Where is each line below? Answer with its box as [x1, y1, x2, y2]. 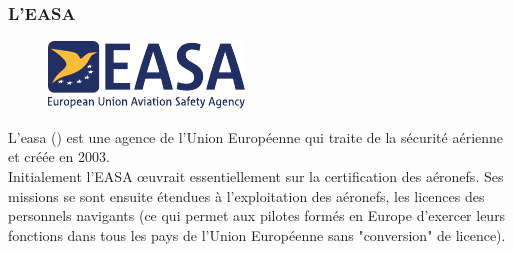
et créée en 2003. [8, 146, 110, 167]
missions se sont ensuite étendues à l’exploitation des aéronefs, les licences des [8, 185, 485, 206]
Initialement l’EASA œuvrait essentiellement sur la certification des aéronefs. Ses [8, 166, 504, 186]
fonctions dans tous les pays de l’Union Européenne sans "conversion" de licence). [8, 224, 506, 245]
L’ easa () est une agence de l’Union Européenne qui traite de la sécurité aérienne [8, 126, 504, 147]
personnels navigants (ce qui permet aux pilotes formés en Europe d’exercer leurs [8, 205, 506, 226]
